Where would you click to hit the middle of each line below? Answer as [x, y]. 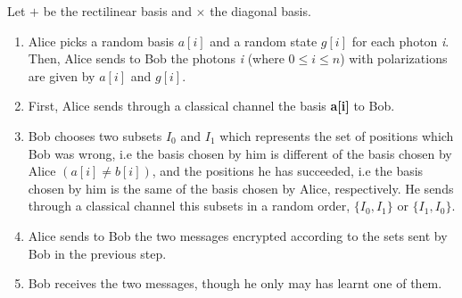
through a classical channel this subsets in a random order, [189, 206]
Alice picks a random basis [101, 41]
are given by [62, 75]
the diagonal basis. [260, 11]
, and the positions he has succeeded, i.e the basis [288, 171]
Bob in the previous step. [97, 253]
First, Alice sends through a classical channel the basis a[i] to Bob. [211, 106]
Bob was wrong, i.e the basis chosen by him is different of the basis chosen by [240, 153]
